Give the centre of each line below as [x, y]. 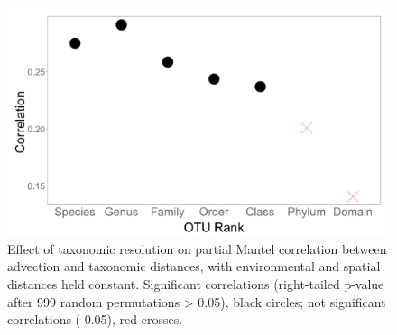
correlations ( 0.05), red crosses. [95, 319]
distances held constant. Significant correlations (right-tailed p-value [196, 284]
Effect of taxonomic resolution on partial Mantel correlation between [197, 248]
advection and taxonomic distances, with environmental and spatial [194, 266]
